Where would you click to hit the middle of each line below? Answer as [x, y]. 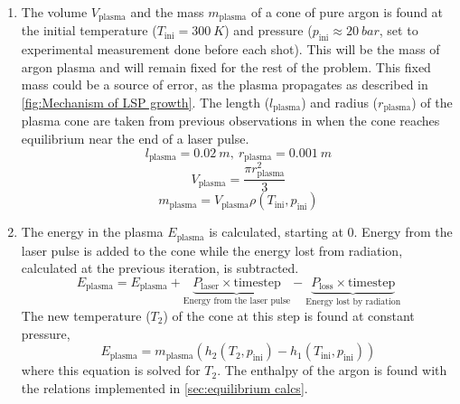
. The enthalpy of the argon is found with [332, 370]
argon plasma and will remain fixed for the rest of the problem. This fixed [226, 66]
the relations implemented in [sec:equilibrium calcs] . [164, 387]
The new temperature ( [86, 315]
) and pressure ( [268, 30]
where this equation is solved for [111, 370]
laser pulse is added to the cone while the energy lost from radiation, [212, 250]
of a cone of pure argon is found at [347, 12]
